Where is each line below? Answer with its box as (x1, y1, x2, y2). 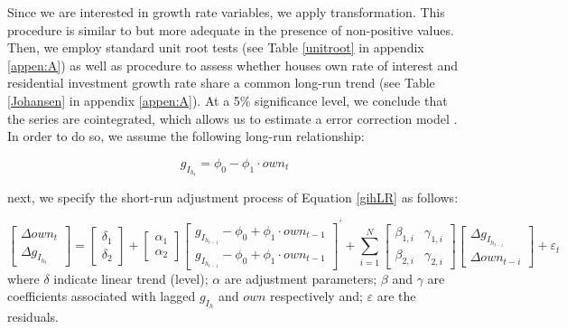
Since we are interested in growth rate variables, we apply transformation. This (7, 3, 445, 21)
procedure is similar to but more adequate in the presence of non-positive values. (7, 20, 454, 39)
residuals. (7, 307, 59, 326)
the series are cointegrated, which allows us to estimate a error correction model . (7, 108, 458, 127)
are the (376, 287, 416, 305)
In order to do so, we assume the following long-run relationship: (7, 127, 365, 146)
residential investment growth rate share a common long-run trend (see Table (7, 73, 435, 92)
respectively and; (270, 287, 363, 305)
